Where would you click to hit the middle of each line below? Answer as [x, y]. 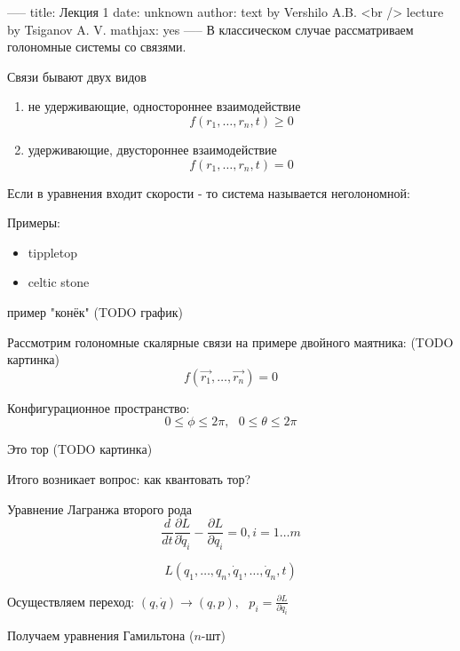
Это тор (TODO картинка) [80, 449]
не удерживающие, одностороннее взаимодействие [164, 106]
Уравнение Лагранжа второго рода [99, 508]
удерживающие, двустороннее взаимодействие [152, 149]
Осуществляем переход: [71, 601]
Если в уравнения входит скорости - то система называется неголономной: [209, 192]
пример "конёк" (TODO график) [95, 311]
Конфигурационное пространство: [99, 407]
